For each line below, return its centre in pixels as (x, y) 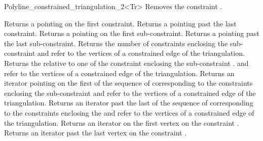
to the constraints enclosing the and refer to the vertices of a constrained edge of (129, 112)
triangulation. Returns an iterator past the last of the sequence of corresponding (129, 103)
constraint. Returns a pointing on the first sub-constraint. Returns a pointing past (132, 33)
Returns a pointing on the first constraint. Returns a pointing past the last (120, 23)
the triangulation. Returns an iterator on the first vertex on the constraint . (122, 122)
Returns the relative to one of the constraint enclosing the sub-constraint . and (126, 63)
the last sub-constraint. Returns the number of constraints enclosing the (116, 43)
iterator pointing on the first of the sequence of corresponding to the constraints (128, 83)
